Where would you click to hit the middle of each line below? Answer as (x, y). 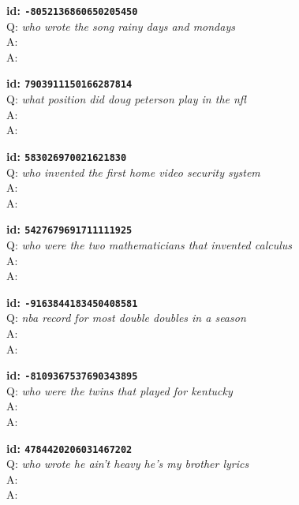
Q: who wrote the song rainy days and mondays (121, 26)
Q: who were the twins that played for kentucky (120, 390)
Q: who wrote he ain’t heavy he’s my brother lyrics (128, 464)
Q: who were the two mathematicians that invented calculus (149, 244)
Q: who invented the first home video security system (133, 172)
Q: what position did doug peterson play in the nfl (127, 99)
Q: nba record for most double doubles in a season (126, 318)
